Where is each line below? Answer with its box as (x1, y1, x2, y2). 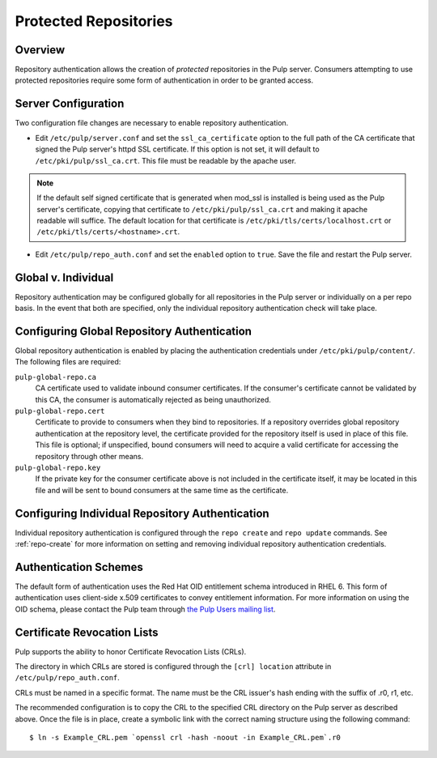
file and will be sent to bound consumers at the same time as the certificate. (35, 485, 289, 495)
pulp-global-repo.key (15, 462, 101, 472)
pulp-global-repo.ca (15, 373, 97, 381)
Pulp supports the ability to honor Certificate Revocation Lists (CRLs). (15, 646, 247, 656)
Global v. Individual (15, 270, 114, 284)
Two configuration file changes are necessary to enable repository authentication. (15, 118, 289, 128)
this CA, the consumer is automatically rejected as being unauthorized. (35, 394, 271, 404)
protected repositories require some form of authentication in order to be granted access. (15, 75, 314, 85)
